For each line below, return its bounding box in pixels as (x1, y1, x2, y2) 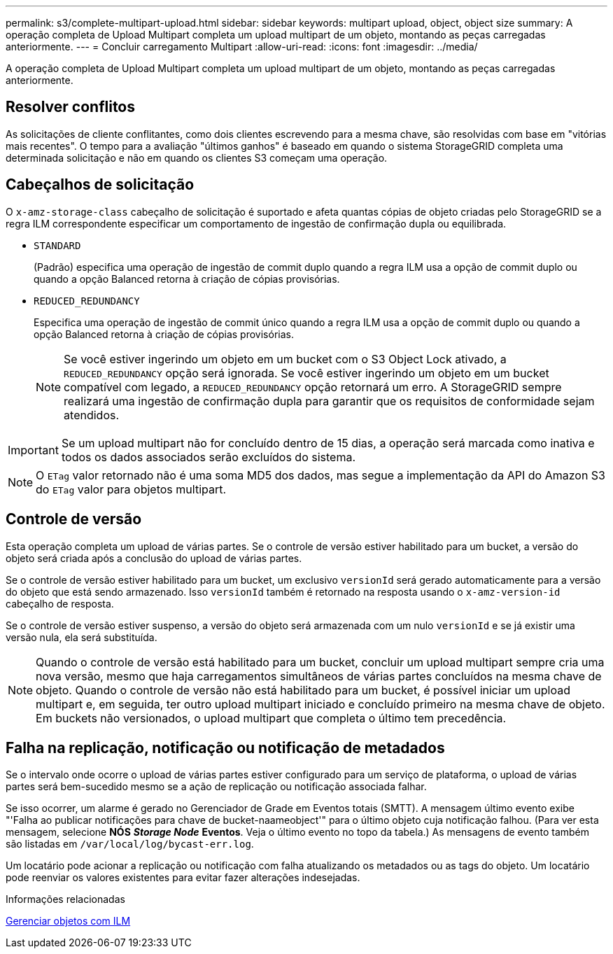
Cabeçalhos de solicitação (6, 176, 195, 194)
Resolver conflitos (6, 98, 136, 116)
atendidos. (64, 407, 120, 422)
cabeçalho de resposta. (6, 597, 114, 610)
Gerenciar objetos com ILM (6, 915, 131, 927)
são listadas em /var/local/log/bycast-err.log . (6, 838, 254, 850)
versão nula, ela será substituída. (6, 631, 157, 643)
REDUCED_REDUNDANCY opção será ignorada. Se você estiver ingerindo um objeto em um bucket (64, 365, 549, 380)
